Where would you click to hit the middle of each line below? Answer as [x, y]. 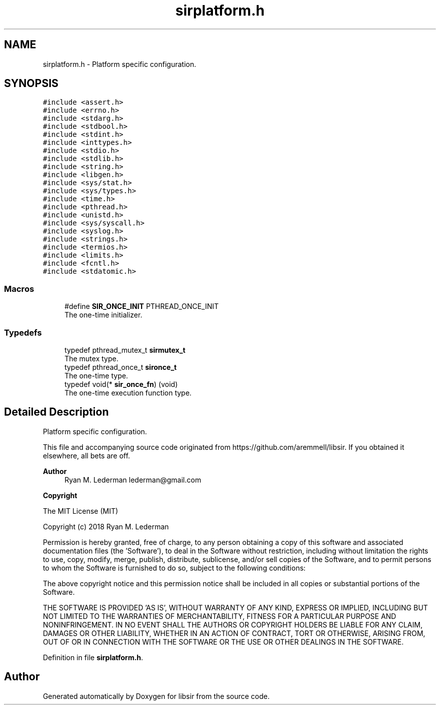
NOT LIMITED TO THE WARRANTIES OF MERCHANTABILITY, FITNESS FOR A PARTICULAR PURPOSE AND [219, 616]
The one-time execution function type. [128, 392]
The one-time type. [96, 375]
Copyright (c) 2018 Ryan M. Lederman [106, 526]
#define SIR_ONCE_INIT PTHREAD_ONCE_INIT [142, 306]
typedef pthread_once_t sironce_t [121, 367]
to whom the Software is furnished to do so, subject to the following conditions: [174, 568]
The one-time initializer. [103, 315]
